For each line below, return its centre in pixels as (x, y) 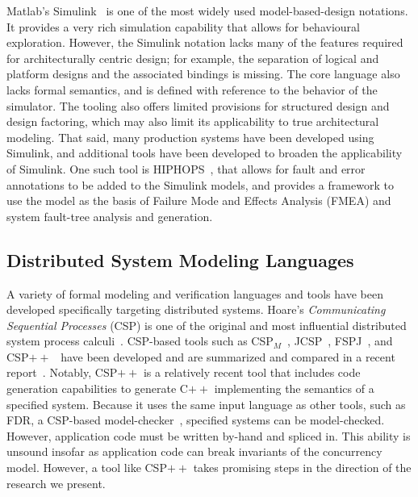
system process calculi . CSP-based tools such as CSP (140, 341)
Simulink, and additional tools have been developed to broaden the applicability (205, 153)
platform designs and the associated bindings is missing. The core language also (203, 74)
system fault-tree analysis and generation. (110, 216)
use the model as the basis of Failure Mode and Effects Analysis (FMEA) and (199, 200)
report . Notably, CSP (62, 372)
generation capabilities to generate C (97, 388)
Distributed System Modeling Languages (180, 259)
